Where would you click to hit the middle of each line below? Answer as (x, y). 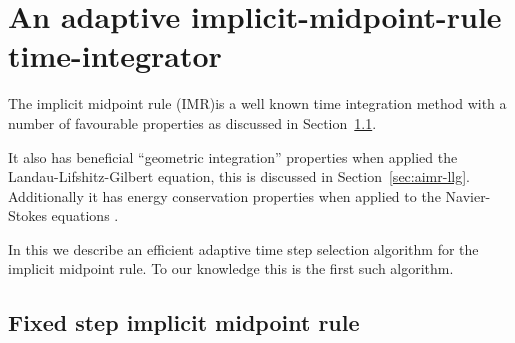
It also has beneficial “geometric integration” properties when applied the (233, 156)
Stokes (27, 215)
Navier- (468, 195)
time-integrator (115, 55)
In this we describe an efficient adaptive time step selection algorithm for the (243, 248)
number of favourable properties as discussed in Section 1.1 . (192, 122)
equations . (85, 215)
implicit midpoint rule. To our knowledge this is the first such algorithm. (231, 268)
